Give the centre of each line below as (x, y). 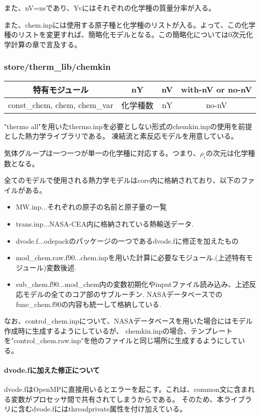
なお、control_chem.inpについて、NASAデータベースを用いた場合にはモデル (128, 321)
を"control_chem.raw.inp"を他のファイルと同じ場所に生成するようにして (121, 340)
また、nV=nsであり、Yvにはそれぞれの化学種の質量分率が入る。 (110, 8)
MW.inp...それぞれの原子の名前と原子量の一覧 (91, 207)
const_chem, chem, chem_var (61, 105)
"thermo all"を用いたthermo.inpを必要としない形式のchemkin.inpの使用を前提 (128, 126)
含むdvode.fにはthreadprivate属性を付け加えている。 (102, 409)
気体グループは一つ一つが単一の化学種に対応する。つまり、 (102, 152)
